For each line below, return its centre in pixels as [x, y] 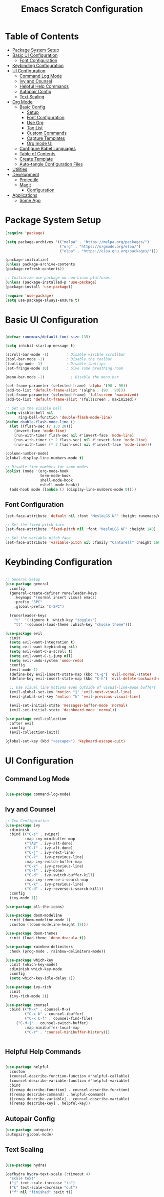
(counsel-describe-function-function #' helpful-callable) [70, 1076]
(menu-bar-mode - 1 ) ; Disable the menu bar [62, 377]
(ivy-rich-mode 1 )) [29, 996]
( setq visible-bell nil [29, 413]
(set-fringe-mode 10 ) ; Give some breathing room [64, 368]
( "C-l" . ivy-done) [44, 871]
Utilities [20, 169]
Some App [30, 200]
